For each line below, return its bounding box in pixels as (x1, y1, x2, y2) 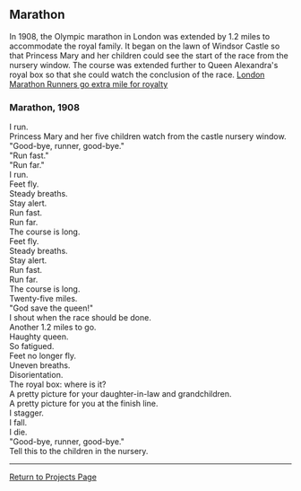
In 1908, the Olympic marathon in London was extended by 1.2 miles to (9, 31, 271, 41)
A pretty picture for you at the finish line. (9, 399, 159, 409)
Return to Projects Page (9, 471, 97, 483)
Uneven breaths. (9, 360, 71, 371)
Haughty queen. (9, 331, 69, 342)
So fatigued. (9, 341, 55, 352)
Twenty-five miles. (9, 294, 78, 304)
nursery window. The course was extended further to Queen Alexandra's (9, 59, 279, 70)
